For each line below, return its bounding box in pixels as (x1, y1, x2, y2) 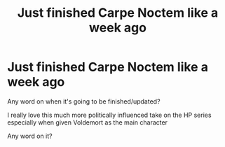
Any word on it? (7, 132, 53, 140)
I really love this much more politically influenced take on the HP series (7, 111, 212, 119)
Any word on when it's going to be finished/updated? (7, 97, 161, 106)
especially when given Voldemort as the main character (7, 118, 168, 127)
